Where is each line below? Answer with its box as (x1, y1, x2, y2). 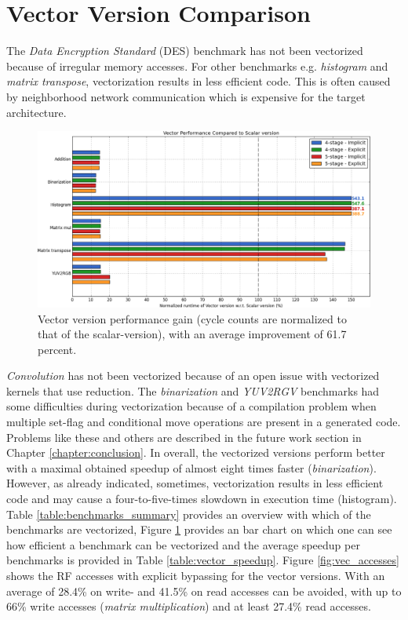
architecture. (6, 104, 67, 120)
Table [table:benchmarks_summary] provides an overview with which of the (6, 505, 371, 522)
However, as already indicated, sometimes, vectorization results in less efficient (6, 475, 384, 491)
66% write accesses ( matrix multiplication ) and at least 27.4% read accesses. (6, 598, 371, 615)
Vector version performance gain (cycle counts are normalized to (38, 310, 347, 326)
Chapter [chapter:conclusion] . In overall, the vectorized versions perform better (6, 444, 385, 461)
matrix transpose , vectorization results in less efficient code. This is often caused (6, 73, 391, 89)
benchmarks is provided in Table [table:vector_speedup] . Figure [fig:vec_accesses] (6, 552, 399, 568)
